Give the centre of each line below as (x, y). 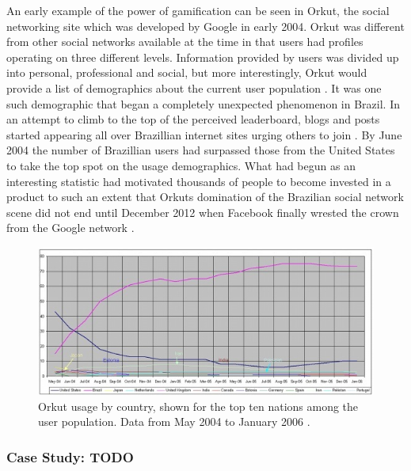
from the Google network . (70, 228)
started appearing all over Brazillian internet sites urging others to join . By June (204, 134)
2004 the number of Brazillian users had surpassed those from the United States (201, 150)
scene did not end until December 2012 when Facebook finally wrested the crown (203, 212)
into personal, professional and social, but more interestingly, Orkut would (187, 72)
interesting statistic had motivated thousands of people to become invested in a (199, 181)
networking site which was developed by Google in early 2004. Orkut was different (205, 26)
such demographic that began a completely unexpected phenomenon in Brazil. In (203, 103)
